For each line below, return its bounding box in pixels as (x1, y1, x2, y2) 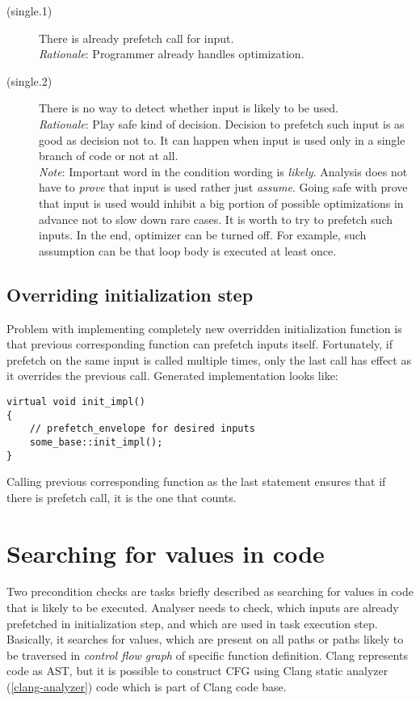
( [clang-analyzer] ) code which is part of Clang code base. (6, 678, 287, 695)
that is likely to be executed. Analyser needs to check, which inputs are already (6, 599, 399, 616)
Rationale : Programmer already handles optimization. (39, 45, 304, 62)
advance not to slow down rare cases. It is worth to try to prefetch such (39, 210, 393, 227)
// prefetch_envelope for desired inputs (29, 423, 255, 435)
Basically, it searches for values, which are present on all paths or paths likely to (6, 631, 404, 648)
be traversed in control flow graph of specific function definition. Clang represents (6, 646, 408, 663)
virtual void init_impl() (6, 395, 145, 408)
